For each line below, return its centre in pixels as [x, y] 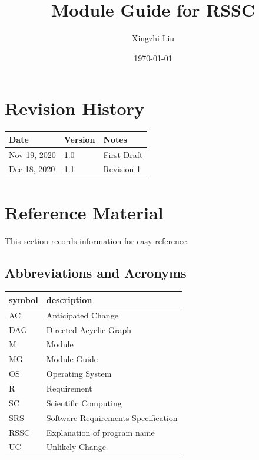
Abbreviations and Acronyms [96, 272]
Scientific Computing [84, 402]
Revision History [74, 108]
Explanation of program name [100, 432]
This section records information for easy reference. [97, 240]
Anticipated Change [82, 315]
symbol [24, 299]
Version [79, 139]
